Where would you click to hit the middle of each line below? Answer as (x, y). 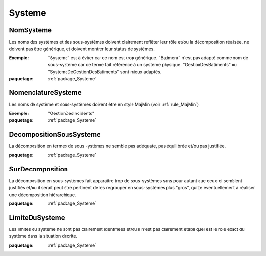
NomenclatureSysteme (46, 93)
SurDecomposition (39, 169)
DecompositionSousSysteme (55, 134)
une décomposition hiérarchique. (43, 195)
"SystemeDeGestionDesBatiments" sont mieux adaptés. (105, 72)
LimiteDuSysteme (37, 217)
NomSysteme (30, 30)
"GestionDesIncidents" (71, 114)
